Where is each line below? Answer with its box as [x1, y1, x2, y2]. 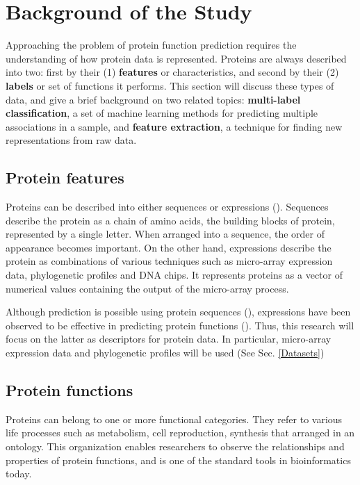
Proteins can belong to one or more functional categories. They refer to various [6, 411, 343, 426]
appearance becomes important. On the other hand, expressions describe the [6, 240, 332, 254]
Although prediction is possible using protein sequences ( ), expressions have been [6, 304, 351, 319]
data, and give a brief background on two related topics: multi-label [6, 92, 301, 106]
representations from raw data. [6, 133, 137, 147]
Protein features [6, 167, 124, 188]
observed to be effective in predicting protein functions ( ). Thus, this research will [6, 318, 354, 332]
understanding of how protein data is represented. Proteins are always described [6, 51, 347, 65]
